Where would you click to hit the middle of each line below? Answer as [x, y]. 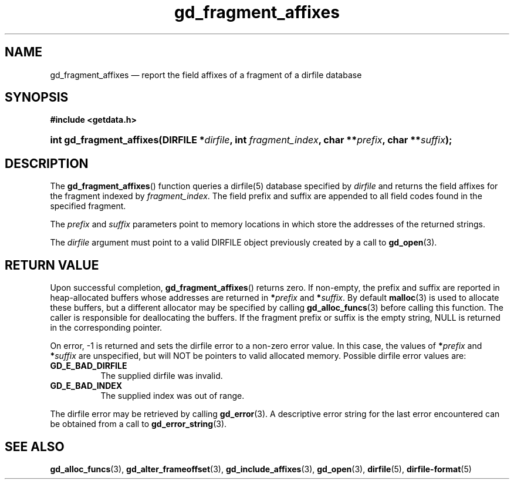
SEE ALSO [35, 446]
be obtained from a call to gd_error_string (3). [138, 424]
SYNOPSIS [37, 98]
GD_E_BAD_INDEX [86, 386]
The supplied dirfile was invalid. [162, 376]
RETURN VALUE [52, 265]
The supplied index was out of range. [173, 396]
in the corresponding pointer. [106, 328]
